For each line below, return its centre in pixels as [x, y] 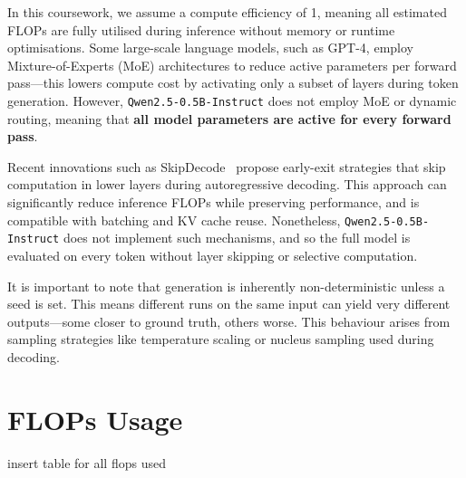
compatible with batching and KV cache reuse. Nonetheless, [174, 220]
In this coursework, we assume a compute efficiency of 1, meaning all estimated [227, 12]
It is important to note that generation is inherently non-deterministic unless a [226, 286]
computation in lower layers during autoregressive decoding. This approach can [227, 184]
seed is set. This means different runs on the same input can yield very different [229, 304]
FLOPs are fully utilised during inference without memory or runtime [201, 29]
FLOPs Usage [95, 419]
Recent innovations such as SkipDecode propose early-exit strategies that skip [227, 166]
